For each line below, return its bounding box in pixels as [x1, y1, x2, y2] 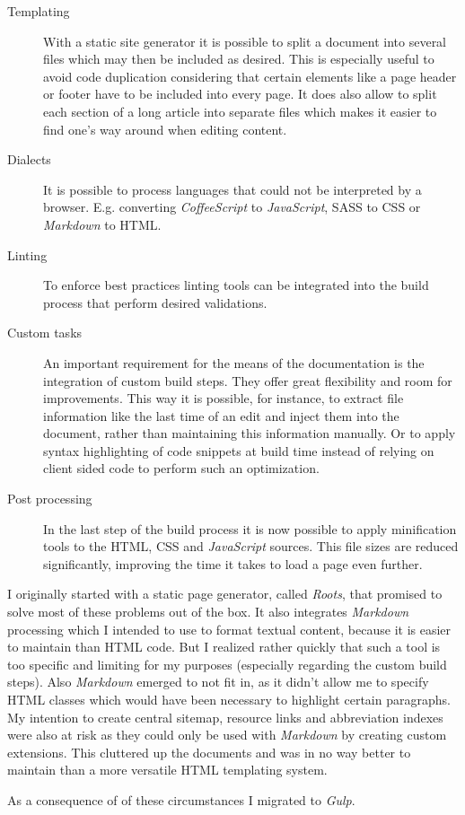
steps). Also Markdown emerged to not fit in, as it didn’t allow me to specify [7, 672, 429, 691]
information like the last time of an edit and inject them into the [43, 406, 399, 425]
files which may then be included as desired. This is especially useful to [43, 49, 434, 68]
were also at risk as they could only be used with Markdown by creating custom [7, 725, 447, 744]
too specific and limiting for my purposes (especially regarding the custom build [7, 654, 447, 673]
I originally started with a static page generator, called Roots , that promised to [7, 584, 443, 603]
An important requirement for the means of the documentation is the [43, 353, 425, 372]
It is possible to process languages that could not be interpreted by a [43, 180, 422, 198]
